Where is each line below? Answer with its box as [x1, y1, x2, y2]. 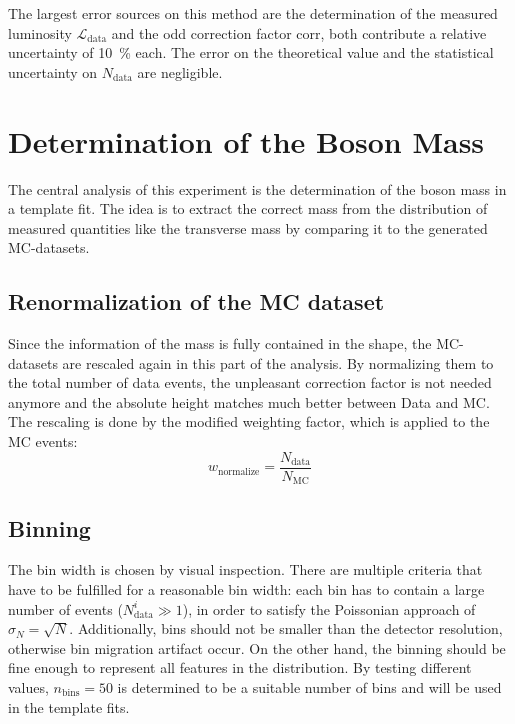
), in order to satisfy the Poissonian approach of [182, 598, 476, 619]
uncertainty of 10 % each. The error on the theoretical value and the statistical [8, 42, 494, 63]
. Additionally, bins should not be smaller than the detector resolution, [69, 618, 503, 639]
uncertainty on [8, 61, 98, 82]
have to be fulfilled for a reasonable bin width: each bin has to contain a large [8, 578, 485, 599]
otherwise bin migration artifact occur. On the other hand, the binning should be [8, 637, 506, 658]
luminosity [8, 22, 72, 43]
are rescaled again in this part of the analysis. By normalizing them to [62, 352, 494, 373]
